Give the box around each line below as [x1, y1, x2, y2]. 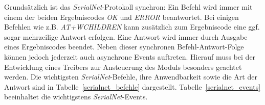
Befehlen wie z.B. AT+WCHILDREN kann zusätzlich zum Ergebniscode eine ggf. [4, 21, 260, 32]
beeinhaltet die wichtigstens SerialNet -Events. [4, 91, 148, 102]
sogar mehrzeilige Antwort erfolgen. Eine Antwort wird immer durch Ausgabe [4, 31, 248, 42]
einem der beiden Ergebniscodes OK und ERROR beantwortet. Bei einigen [4, 11, 239, 22]
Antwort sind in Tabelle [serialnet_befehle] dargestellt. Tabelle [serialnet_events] [4, 81, 261, 92]
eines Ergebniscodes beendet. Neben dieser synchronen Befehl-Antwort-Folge [4, 41, 244, 52]
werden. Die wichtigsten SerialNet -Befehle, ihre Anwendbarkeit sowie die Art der [4, 71, 257, 82]
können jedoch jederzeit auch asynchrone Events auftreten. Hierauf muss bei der [4, 51, 256, 62]
